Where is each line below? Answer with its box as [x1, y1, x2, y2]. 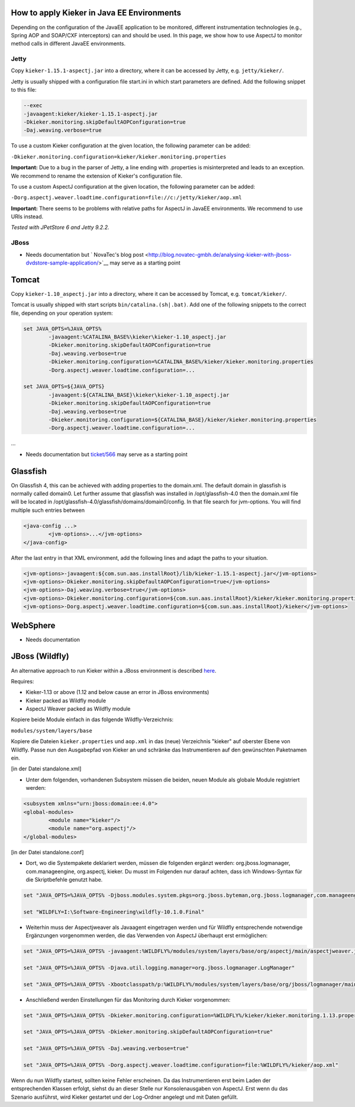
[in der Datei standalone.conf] [11, 848, 84, 856]
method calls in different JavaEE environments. [11, 40, 126, 47]
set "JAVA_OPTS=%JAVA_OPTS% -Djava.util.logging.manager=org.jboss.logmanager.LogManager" [23, 964, 295, 971]
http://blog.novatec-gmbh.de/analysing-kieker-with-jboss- [148, 251, 292, 258]
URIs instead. [11, 213, 44, 220]
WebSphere [11, 620, 56, 630]
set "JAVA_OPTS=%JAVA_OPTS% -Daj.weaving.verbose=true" [23, 1045, 189, 1052]
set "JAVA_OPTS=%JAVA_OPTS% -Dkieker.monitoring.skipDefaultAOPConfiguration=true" [23, 1028, 273, 1035]
